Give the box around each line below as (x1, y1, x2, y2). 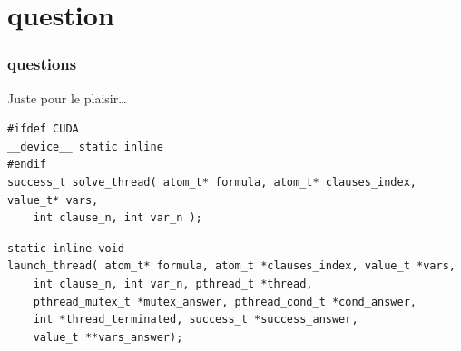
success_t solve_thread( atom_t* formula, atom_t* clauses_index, (7, 175, 417, 189)
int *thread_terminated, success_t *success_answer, (33, 313, 358, 327)
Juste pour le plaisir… (7, 88, 127, 107)
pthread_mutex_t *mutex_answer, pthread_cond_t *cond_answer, (33, 295, 417, 308)
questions (7, 53, 77, 75)
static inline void (7, 241, 124, 255)
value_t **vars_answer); (33, 330, 183, 344)
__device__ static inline (7, 140, 163, 153)
